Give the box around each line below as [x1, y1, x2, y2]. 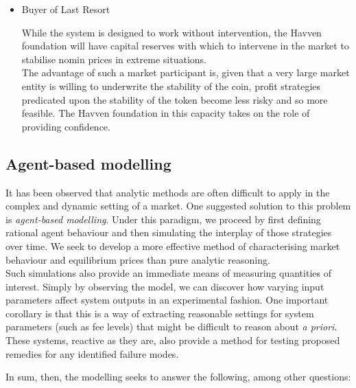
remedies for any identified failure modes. [5, 346, 179, 361]
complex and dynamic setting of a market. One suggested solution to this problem [5, 198, 351, 213]
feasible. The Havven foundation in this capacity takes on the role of [21, 106, 310, 120]
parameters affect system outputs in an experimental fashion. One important [5, 293, 329, 307]
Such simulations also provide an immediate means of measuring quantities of [5, 266, 331, 280]
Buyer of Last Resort [21, 2, 110, 16]
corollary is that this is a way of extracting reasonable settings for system [5, 306, 314, 320]
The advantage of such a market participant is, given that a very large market [21, 65, 350, 80]
